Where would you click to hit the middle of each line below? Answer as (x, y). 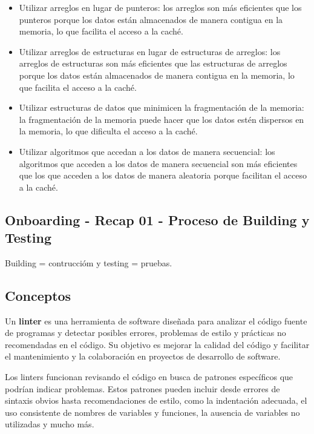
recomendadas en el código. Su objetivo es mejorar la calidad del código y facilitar (157, 344)
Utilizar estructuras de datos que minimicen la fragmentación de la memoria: (162, 107)
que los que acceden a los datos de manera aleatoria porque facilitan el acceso (163, 175)
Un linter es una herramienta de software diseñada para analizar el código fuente (156, 321)
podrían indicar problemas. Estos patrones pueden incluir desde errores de (142, 388)
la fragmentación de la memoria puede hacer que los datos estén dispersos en (162, 119)
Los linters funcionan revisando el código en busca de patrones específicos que (149, 377)
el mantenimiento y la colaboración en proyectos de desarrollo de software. (143, 356)
